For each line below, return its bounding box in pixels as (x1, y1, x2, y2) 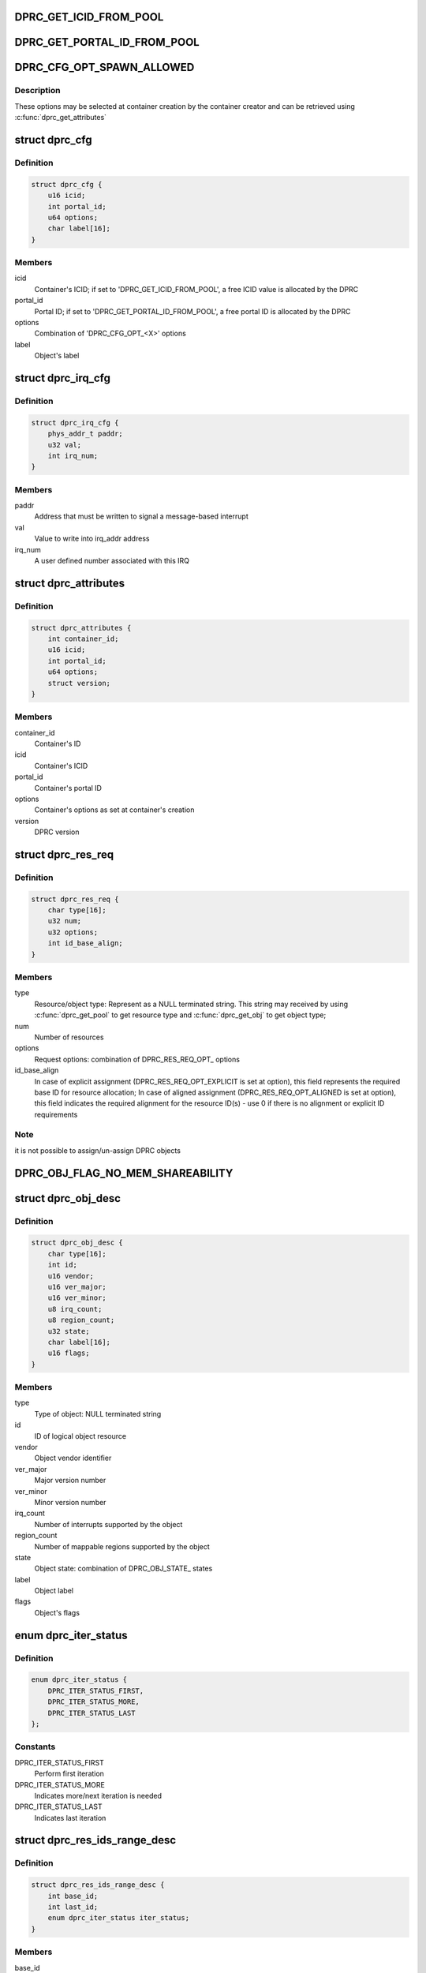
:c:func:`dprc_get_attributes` (14, 113, 106, 122)
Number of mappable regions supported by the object (34, 1541, 211, 1551)
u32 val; (47, 440, 82, 449)
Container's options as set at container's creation (34, 805, 195, 814)
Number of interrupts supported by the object (34, 1519, 183, 1529)
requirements (34, 1110, 78, 1119)
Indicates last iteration (34, 1813, 106, 1822)
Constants (14, 1741, 56, 1752)
